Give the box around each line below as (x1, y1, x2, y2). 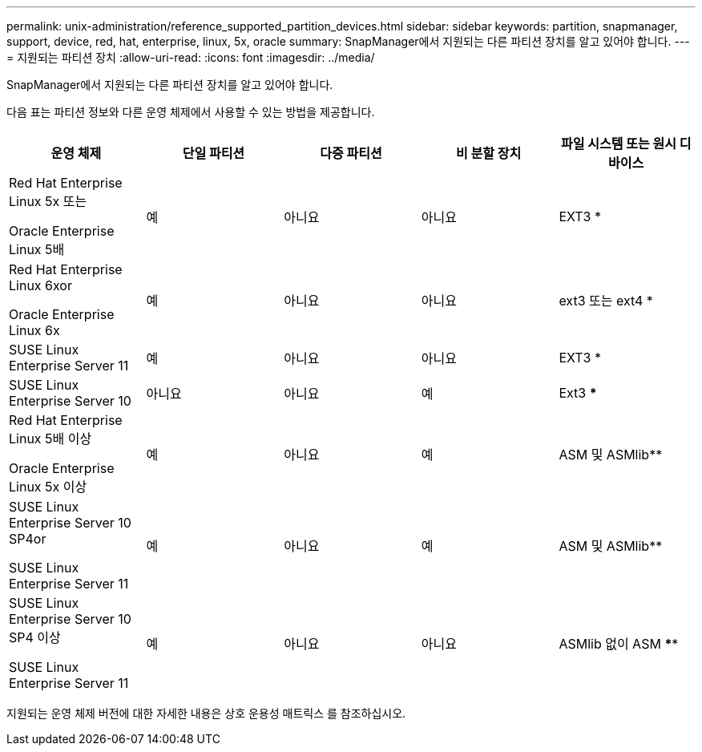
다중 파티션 (320, 145, 382, 161)
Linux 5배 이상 (9, 431, 92, 447)
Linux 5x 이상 (9, 479, 87, 495)
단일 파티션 (182, 145, 245, 161)
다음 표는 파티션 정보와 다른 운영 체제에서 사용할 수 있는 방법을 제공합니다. (6, 105, 375, 119)
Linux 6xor (9, 277, 72, 293)
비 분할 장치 (455, 145, 522, 161)
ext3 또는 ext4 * (559, 293, 653, 309)
